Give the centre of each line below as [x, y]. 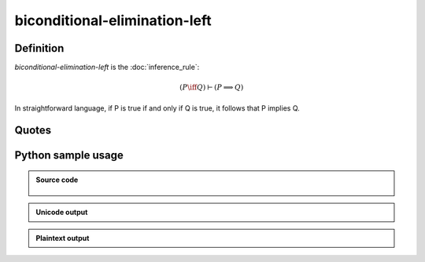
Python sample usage [69, 156]
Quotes [33, 131]
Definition [39, 48]
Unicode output [62, 213]
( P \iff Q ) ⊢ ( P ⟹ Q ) [212, 87]
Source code [57, 180]
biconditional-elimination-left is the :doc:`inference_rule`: [107, 67]
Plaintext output [63, 238]
